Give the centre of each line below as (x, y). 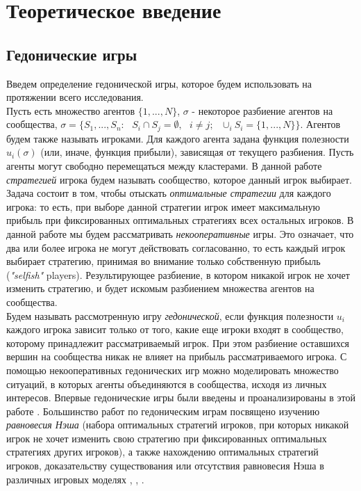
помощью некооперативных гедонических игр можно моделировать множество (173, 370)
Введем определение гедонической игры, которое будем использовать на (159, 83)
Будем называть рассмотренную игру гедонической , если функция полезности (170, 315)
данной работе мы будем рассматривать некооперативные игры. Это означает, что (180, 233)
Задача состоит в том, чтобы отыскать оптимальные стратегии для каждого (169, 193)
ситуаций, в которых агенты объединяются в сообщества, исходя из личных (167, 384)
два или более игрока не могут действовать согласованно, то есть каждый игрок (176, 247)
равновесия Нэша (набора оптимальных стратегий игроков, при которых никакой (178, 425)
